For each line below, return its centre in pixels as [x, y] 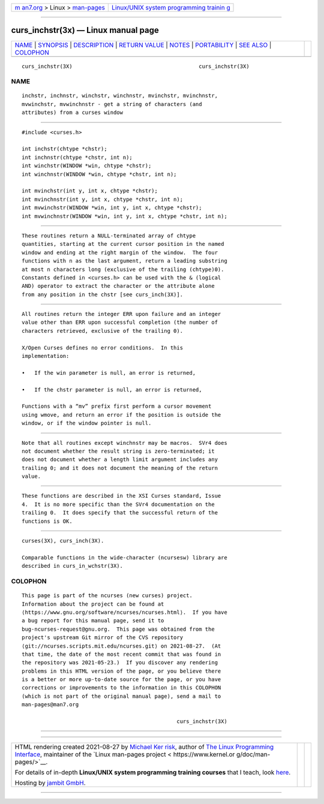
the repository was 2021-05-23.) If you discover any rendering [120, 663]
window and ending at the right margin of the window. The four [120, 252]
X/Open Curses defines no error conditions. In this [102, 347]
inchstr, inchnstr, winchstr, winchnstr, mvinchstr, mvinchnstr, [120, 96]
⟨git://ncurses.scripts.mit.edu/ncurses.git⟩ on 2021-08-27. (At [121, 646]
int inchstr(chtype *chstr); [64, 149]
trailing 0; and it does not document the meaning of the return [120, 468]
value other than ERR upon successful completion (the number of [120, 323]
